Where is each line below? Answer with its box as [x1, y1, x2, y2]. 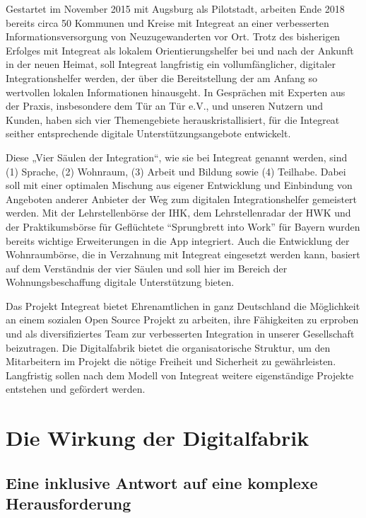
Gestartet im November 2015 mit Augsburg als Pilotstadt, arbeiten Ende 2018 [6, 1, 345, 16]
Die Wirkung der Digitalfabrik [6, 423, 309, 452]
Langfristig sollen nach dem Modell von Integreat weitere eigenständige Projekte [6, 367, 354, 382]
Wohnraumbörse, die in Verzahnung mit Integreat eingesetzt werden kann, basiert [6, 247, 360, 262]
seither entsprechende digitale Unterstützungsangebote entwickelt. [6, 126, 291, 141]
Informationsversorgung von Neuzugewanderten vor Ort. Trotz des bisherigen [6, 29, 341, 44]
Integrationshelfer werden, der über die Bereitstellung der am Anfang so [6, 70, 317, 85]
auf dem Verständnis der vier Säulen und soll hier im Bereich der [6, 260, 288, 275]
